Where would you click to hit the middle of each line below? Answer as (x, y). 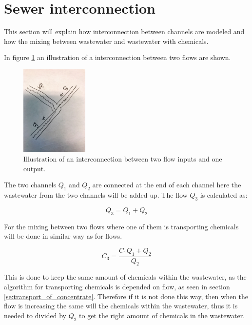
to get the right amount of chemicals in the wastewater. (162, 315)
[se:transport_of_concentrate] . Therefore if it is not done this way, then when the (126, 296)
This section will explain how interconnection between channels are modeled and (124, 31)
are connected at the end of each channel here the (167, 185)
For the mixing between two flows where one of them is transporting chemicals (121, 226)
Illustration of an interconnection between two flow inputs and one (123, 159)
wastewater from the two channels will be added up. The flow (96, 195)
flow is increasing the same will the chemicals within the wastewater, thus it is (121, 306)
